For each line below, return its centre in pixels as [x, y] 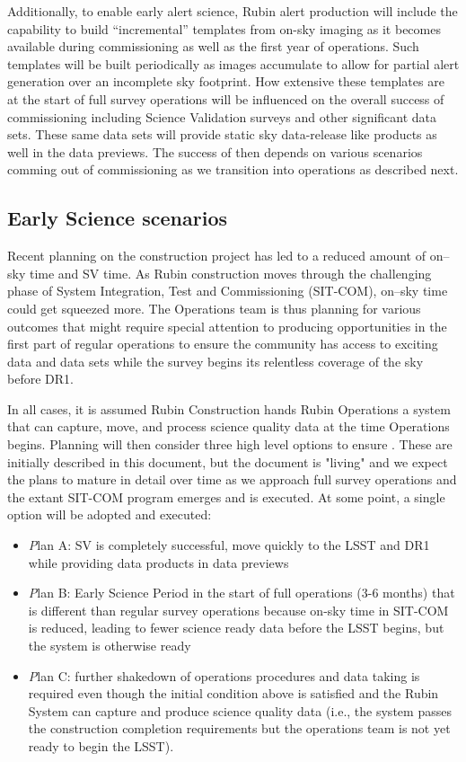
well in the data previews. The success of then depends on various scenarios [215, 151]
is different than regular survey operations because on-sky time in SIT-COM [238, 610]
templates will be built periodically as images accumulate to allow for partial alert [233, 63]
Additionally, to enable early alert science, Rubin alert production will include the [233, 11]
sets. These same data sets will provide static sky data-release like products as [222, 134]
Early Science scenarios [117, 218]
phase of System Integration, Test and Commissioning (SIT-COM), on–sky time [228, 291]
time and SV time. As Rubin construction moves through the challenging [230, 273]
